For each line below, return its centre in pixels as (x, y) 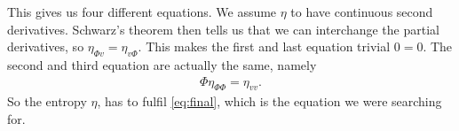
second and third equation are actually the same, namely (162, 64)
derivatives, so (46, 46)
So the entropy (47, 101)
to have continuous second (362, 12)
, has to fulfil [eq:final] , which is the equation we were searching (269, 101)
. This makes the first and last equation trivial (264, 46)
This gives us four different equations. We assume (142, 12)
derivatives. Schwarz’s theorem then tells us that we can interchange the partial (223, 29)
